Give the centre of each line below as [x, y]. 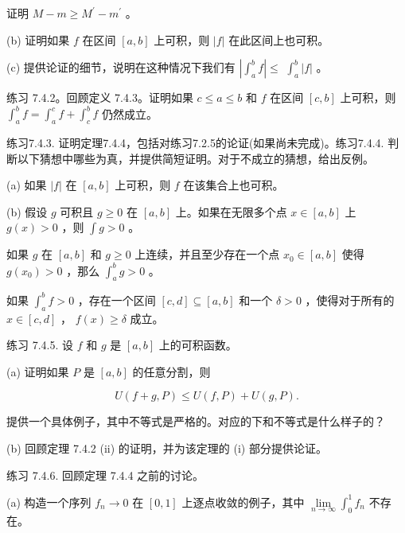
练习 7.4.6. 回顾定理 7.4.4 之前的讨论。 [105, 475]
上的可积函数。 [198, 345]
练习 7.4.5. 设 [40, 345]
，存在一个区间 [117, 300]
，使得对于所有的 [350, 300]
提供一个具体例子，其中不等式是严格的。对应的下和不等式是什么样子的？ [196, 421]
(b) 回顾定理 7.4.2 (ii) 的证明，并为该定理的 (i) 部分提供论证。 [167, 448]
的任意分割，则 [171, 371]
